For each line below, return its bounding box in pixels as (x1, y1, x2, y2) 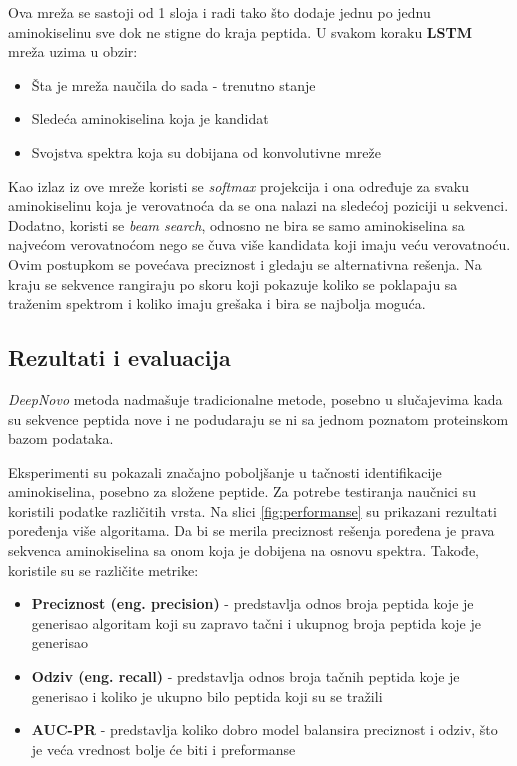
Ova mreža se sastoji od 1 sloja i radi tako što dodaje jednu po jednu (8, 2, 431, 22)
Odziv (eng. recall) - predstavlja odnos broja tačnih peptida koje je (31, 666, 460, 687)
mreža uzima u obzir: (8, 41, 138, 62)
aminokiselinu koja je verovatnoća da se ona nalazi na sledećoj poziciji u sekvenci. (8, 195, 509, 216)
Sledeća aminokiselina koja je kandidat (31, 108, 269, 129)
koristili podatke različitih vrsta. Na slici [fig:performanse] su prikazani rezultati (8, 500, 497, 521)
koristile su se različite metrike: (8, 559, 199, 580)
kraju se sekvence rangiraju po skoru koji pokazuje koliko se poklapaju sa (8, 273, 458, 294)
